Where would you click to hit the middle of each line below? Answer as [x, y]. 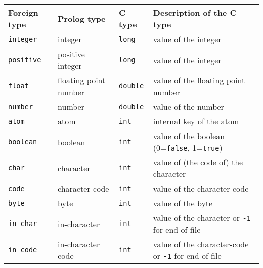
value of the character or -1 [202, 218]
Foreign [23, 12]
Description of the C [195, 12]
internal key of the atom [196, 121]
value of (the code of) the [198, 162]
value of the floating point [199, 80]
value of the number [188, 106]
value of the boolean [189, 136]
